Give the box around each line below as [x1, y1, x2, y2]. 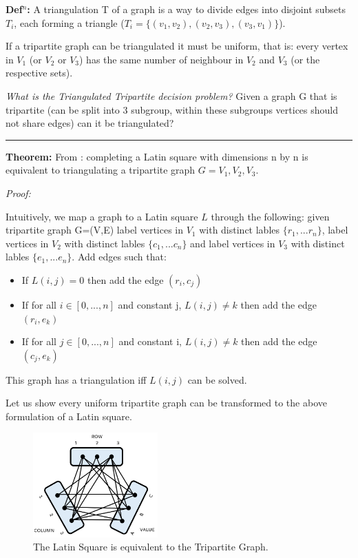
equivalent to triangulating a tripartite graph [6, 163, 196, 177]
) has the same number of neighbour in [79, 52, 244, 66]
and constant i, [118, 334, 182, 349]
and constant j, [118, 297, 182, 311]
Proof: [6, 185, 31, 200]
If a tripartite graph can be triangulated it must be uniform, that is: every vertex [6, 39, 348, 53]
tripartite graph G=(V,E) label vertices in [6, 223, 184, 237]
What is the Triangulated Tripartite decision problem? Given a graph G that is [6, 88, 337, 103]
